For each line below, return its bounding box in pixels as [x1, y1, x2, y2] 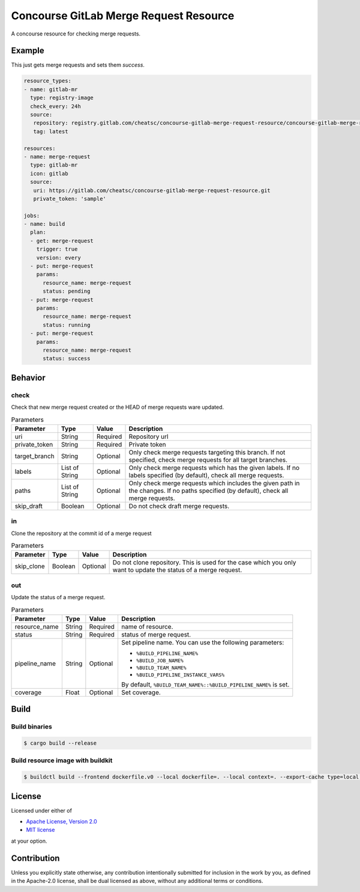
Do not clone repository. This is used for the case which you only [112, 558, 296, 567]
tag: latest [33, 128, 68, 135]
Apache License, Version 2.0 [26, 818, 97, 825]
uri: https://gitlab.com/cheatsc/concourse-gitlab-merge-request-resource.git [33, 187, 271, 194]
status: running [43, 322, 91, 328]
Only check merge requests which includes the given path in [128, 478, 300, 487]
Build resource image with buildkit [11, 756, 113, 765]
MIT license [26, 826, 55, 834]
